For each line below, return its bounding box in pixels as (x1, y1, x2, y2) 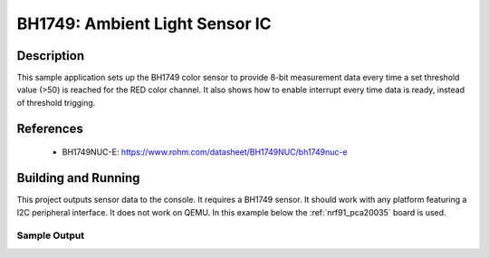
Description (16, 48, 85, 63)
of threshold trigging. (16, 97, 96, 108)
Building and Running (16, 170, 140, 186)
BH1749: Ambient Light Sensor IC (16, 14, 272, 33)
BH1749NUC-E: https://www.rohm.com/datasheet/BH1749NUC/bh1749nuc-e (62, 147, 348, 158)
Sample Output (16, 229, 85, 242)
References (16, 120, 83, 136)
